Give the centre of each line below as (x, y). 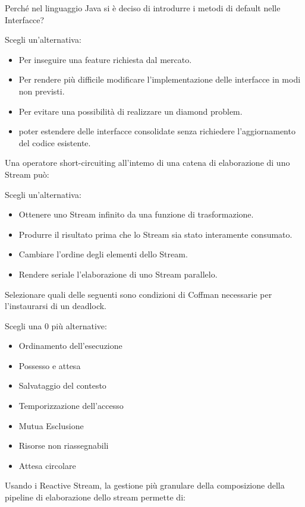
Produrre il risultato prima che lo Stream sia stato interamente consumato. (155, 234)
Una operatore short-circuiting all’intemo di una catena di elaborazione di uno (147, 163)
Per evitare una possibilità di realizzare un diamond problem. (131, 111)
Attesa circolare (47, 465)
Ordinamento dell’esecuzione (70, 346)
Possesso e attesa (50, 365)
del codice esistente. (55, 142)
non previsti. (42, 91)
